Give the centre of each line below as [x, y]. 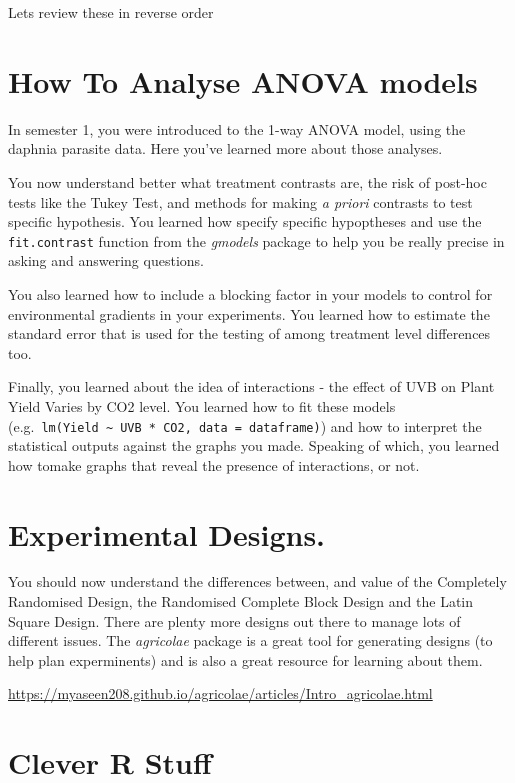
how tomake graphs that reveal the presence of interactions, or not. [214, 464]
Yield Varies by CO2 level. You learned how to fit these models [202, 405]
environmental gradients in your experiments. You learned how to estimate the [249, 313]
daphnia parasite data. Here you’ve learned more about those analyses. [225, 148]
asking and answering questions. [106, 260]
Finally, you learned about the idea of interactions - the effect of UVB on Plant [251, 386]
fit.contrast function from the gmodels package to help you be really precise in [256, 240]
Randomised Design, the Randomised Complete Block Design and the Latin [241, 601]
